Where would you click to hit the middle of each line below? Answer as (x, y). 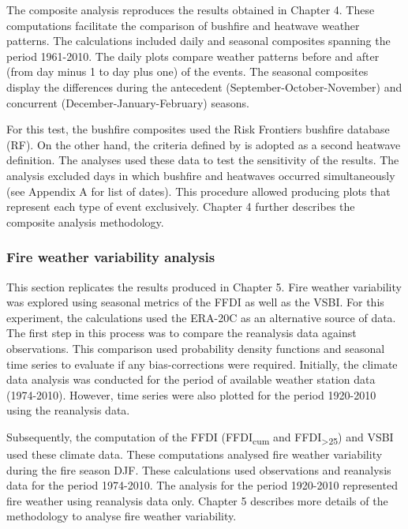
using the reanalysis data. (68, 410)
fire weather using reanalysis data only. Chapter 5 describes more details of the (197, 500)
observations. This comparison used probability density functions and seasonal (196, 348)
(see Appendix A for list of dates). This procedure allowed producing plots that (198, 191)
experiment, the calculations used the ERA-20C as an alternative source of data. (201, 317)
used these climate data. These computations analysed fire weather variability (195, 454)
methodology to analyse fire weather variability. (122, 516)
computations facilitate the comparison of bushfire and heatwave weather (183, 25)
